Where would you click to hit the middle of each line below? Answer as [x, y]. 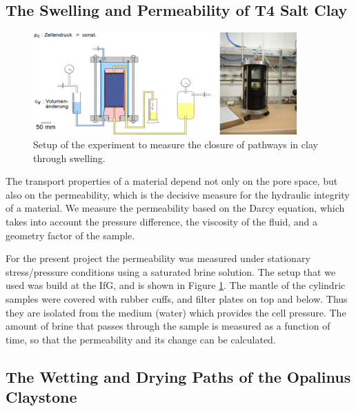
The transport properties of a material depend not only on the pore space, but [172, 181]
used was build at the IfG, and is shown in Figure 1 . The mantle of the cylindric [176, 285]
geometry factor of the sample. [70, 235]
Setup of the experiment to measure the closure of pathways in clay [176, 144]
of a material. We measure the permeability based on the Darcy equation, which [175, 208]
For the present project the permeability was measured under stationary [158, 258]
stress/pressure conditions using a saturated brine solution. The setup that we [171, 271]
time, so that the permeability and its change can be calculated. [141, 339]
